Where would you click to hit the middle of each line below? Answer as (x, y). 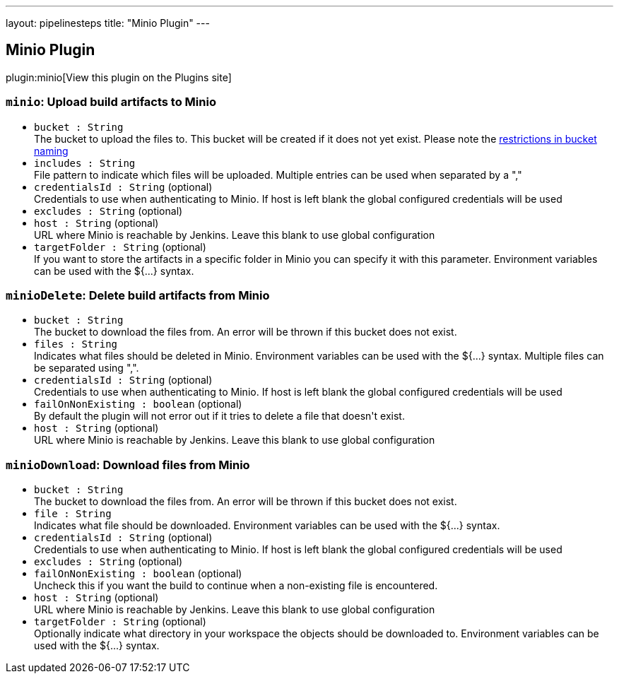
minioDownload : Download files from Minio (128, 465)
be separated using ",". (87, 368)
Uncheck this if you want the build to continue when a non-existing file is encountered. (236, 586)
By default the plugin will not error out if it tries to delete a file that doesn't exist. (219, 416)
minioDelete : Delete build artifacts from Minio (138, 295)
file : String (73, 514)
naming (51, 150)
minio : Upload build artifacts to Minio (111, 102)
